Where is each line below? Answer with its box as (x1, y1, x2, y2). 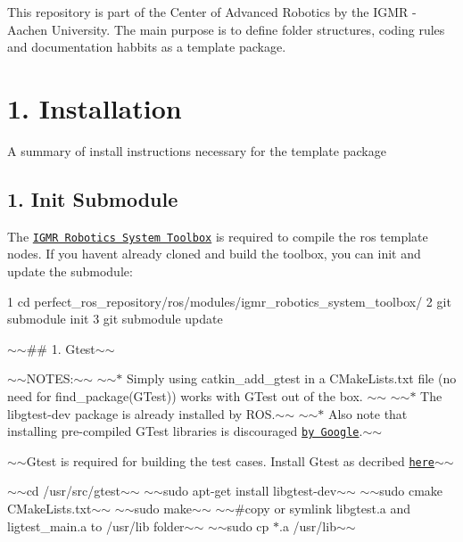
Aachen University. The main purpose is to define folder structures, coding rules (7, 20, 445, 38)
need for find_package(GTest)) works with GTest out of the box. (7, 386, 363, 405)
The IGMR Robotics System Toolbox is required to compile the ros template (7, 226, 428, 245)
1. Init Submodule (7, 185, 178, 212)
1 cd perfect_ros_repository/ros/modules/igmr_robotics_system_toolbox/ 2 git (7, 292, 451, 310)
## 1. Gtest (26, 339, 95, 357)
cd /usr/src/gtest (26, 481, 120, 500)
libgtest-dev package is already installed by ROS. (7, 404, 276, 423)
